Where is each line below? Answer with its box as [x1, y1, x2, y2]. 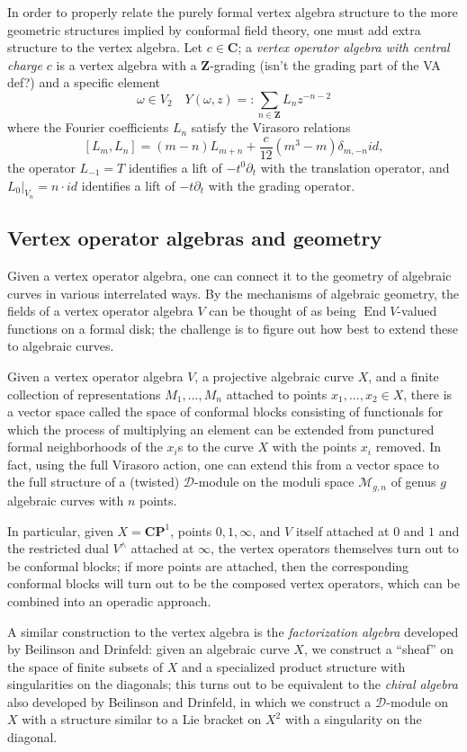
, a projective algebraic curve [194, 366, 354, 385]
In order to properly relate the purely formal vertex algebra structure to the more [7, 3, 458, 21]
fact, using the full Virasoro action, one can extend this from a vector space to [7, 454, 439, 473]
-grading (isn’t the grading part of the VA [210, 55, 441, 74]
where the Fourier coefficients [7, 118, 169, 137]
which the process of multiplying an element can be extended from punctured [7, 419, 435, 438]
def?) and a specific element [7, 73, 161, 92]
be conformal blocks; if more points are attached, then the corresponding [7, 556, 409, 575]
